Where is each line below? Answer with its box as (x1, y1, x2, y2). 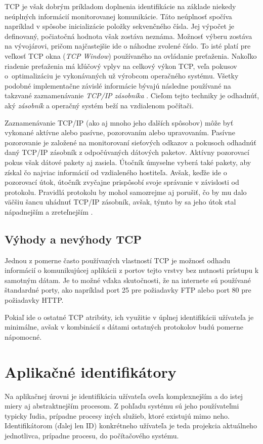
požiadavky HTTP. (5, 295, 64, 305)
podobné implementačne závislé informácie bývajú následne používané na (5, 80, 231, 91)
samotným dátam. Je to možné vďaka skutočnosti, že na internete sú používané (5, 274, 251, 285)
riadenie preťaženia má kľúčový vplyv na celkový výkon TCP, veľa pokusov (5, 60, 237, 71)
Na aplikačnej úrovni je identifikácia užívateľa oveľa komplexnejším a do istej (5, 390, 243, 401)
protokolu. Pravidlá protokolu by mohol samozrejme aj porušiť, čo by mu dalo (5, 186, 247, 197)
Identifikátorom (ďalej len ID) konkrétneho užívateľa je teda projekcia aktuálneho (5, 420, 257, 431)
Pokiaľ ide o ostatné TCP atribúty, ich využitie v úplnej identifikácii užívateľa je (5, 311, 254, 322)
